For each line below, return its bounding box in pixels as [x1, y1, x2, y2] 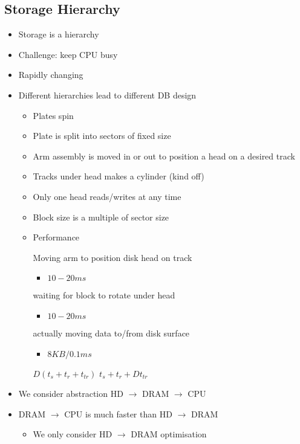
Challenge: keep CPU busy [18, 48, 118, 60]
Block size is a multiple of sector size [33, 210, 169, 223]
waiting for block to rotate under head [33, 289, 175, 301]
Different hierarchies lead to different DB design [18, 88, 197, 101]
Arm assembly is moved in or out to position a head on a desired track [33, 149, 295, 162]
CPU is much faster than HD [64, 407, 172, 420]
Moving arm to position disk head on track [33, 251, 192, 263]
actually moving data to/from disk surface [33, 326, 190, 339]
